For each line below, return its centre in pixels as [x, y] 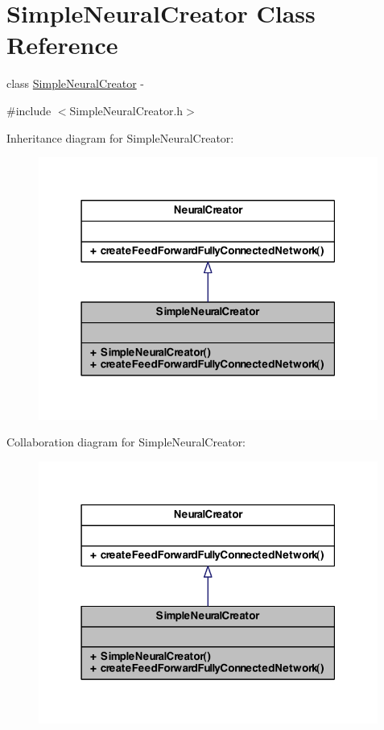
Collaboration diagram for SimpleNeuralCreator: [126, 442]
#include [29, 110]
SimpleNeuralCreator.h [126, 110]
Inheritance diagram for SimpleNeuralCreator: [120, 137]
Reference [62, 45]
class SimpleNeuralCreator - [75, 83]
